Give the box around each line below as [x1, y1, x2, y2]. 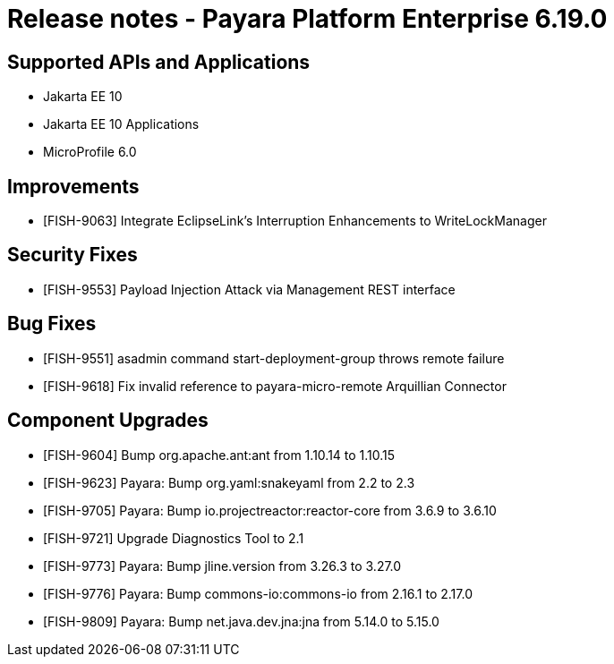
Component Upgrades [7, 409, 209, 432]
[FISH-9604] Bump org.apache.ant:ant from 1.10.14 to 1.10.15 [43, 447, 396, 463]
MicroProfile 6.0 [43, 144, 137, 160]
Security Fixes [7, 243, 138, 267]
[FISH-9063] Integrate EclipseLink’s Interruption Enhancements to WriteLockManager [43, 213, 547, 229]
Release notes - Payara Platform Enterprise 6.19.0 [7, 4, 608, 34]
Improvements [7, 175, 140, 198]
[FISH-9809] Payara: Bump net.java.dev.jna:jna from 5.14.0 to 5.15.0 [43, 613, 439, 629]
